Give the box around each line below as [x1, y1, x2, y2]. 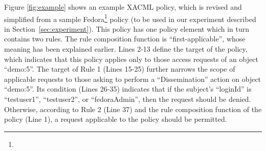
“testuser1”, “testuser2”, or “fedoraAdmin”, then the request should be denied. [4, 94, 251, 104]
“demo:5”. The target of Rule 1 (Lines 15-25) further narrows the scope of [4, 63, 235, 74]
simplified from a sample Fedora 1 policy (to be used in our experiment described [4, 12, 256, 24]
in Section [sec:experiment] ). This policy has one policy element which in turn [4, 23, 250, 34]
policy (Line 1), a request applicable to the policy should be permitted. [4, 114, 227, 124]
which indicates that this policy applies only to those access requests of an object [4, 53, 258, 64]
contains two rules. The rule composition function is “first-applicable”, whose [4, 33, 246, 44]
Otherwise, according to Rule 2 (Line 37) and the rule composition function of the [4, 103, 262, 114]
